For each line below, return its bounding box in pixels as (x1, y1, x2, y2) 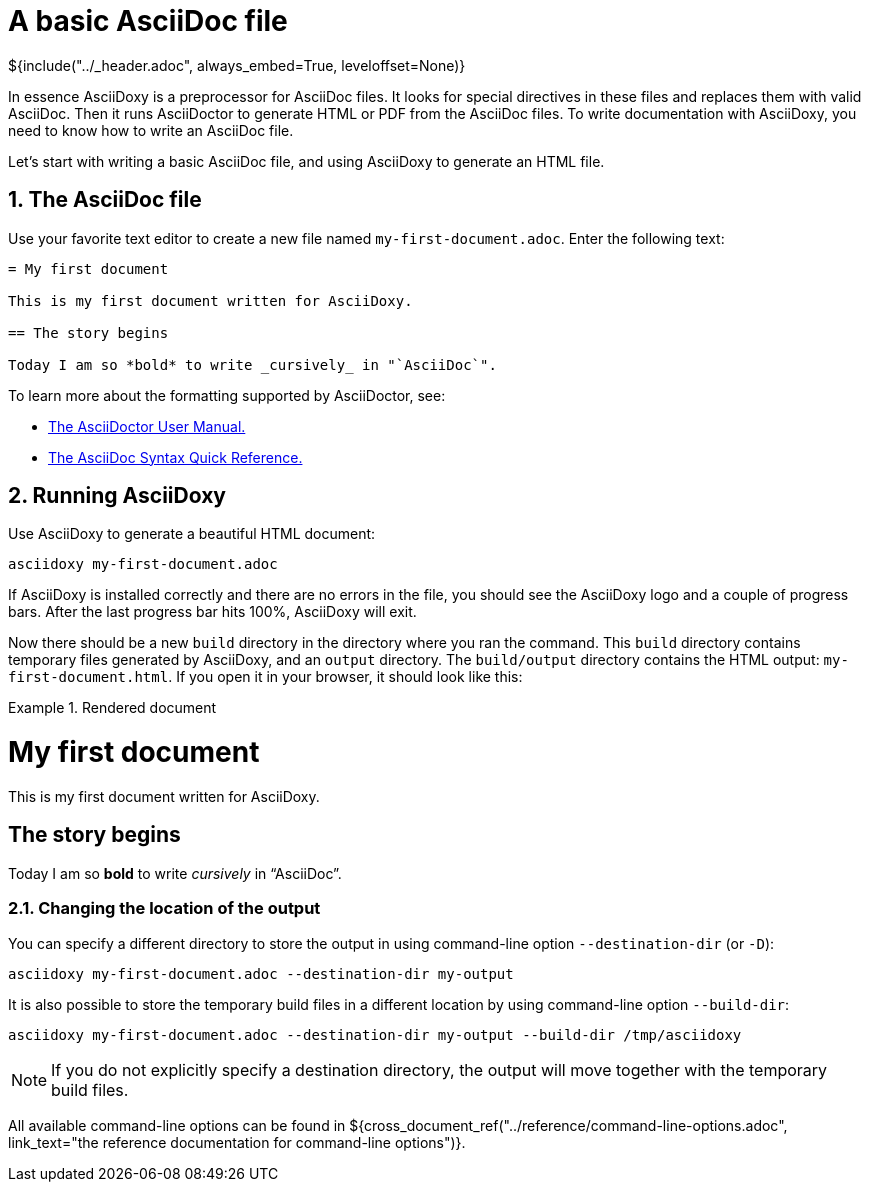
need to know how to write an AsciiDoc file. (8, 121, 294, 139)
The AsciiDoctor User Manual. (48, 417, 246, 435)
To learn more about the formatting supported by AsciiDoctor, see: (8, 386, 446, 404)
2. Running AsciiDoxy (8, 483, 226, 509)
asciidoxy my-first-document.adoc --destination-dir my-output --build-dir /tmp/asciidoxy (8, 1026, 742, 1043)
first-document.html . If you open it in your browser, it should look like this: (8, 668, 523, 686)
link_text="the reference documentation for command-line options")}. (8, 1133, 466, 1151)
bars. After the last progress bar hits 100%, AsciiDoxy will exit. (8, 603, 417, 621)
